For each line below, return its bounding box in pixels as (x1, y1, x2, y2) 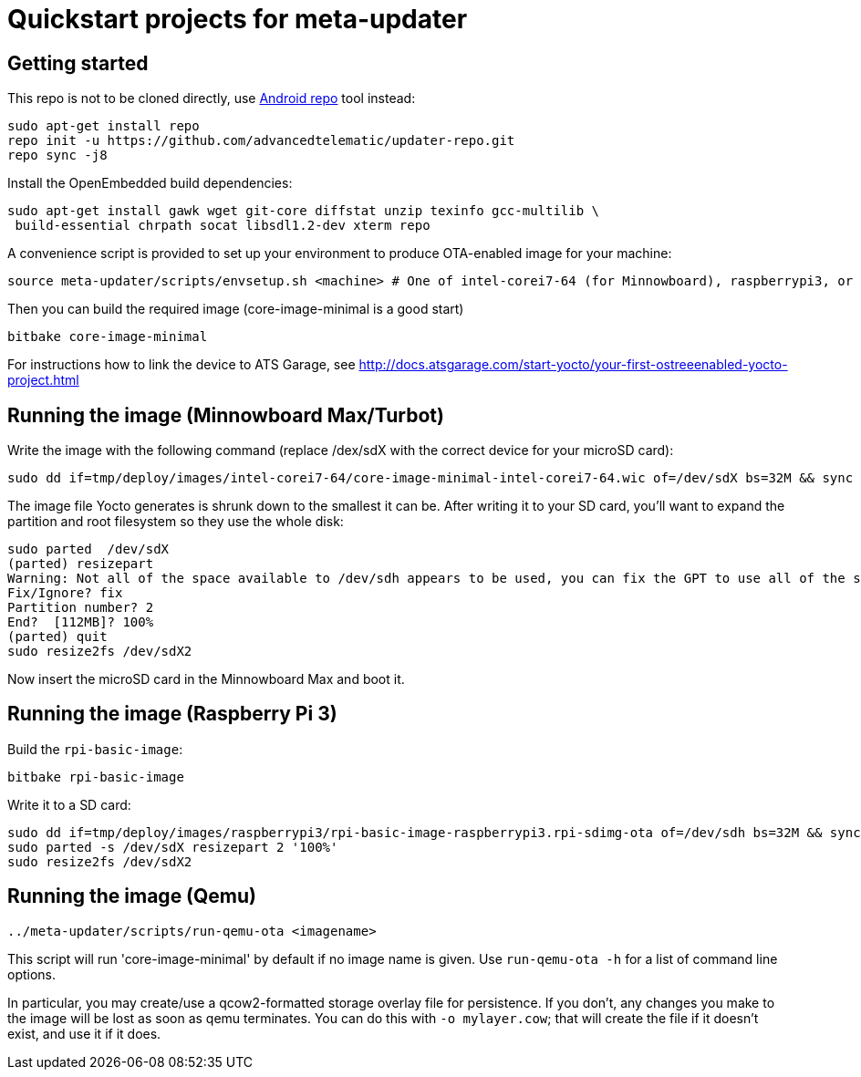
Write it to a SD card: (7, 796, 131, 813)
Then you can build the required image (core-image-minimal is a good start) (7, 301, 464, 317)
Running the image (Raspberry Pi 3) (7, 702, 337, 726)
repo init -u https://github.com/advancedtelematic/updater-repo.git (7, 133, 515, 149)
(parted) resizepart (7, 556, 154, 572)
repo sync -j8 (7, 148, 108, 163)
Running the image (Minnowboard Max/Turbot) (7, 403, 444, 427)
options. (7, 966, 57, 982)
